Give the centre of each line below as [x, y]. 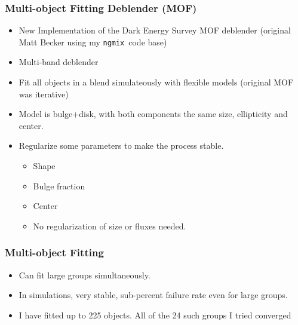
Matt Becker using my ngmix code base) [93, 42]
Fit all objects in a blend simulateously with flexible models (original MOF [156, 82]
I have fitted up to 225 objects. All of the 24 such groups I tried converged [155, 315]
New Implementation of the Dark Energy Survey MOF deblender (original [155, 30]
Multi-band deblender [59, 62]
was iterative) [44, 93]
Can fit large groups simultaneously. [85, 275]
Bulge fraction [59, 186]
